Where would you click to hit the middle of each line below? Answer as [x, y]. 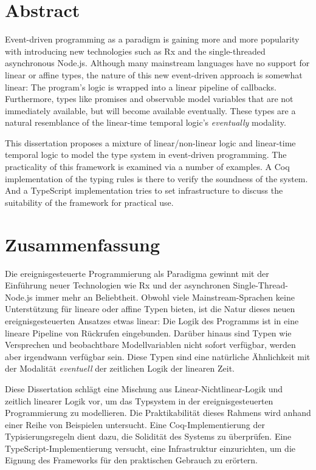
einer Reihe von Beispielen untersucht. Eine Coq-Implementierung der [135, 424]
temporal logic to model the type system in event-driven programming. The [146, 155]
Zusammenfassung [83, 244]
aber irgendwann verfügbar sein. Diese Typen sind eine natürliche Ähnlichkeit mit [158, 356]
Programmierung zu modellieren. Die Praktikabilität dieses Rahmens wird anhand [158, 413]
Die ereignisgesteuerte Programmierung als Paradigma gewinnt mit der [137, 273]
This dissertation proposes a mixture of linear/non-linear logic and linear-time [150, 142]
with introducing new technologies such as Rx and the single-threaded [135, 51]
